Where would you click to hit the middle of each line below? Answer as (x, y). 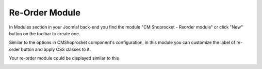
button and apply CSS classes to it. (56, 49)
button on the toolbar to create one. (44, 33)
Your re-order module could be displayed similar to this (64, 58)
